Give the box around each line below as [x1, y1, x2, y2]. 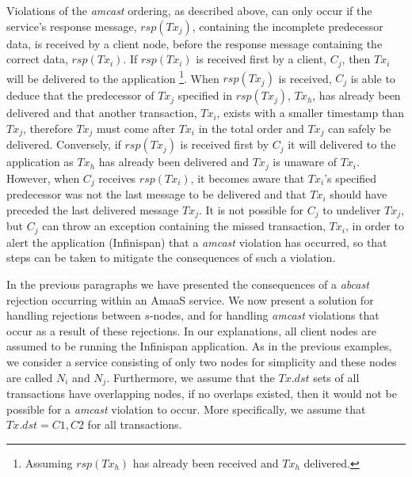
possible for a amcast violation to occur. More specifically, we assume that [6, 400, 366, 417]
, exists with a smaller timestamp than [216, 104, 404, 121]
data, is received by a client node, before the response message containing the [6, 35, 383, 51]
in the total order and [198, 119, 304, 136]
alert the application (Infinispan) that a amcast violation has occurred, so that [6, 233, 387, 250]
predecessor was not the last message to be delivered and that [6, 186, 307, 203]
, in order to [345, 218, 404, 234]
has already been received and [132, 454, 279, 471]
